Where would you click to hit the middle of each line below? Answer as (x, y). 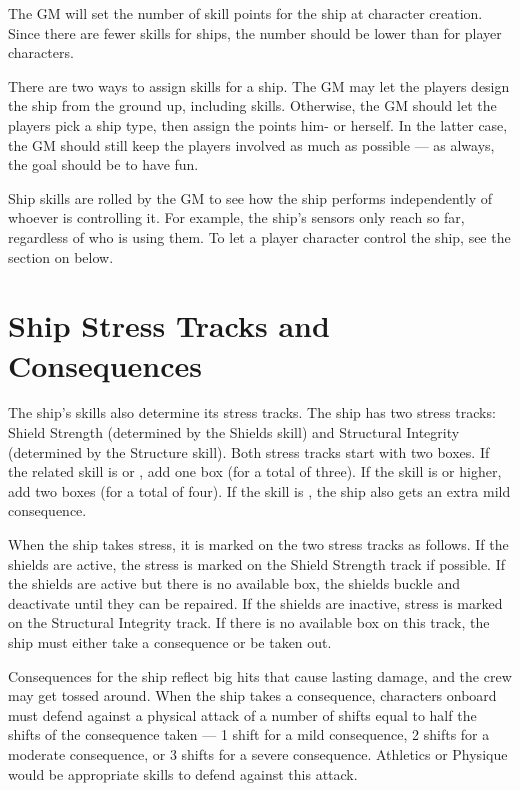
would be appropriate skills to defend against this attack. (183, 773)
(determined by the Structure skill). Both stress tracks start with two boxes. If (249, 451)
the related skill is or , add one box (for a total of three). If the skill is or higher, (255, 471)
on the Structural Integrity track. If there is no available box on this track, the (249, 622)
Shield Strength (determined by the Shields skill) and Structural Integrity (234, 432)
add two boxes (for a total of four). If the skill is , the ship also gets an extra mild (259, 490)
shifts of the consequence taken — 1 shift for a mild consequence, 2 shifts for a (249, 734)
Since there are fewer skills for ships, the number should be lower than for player (255, 32)
